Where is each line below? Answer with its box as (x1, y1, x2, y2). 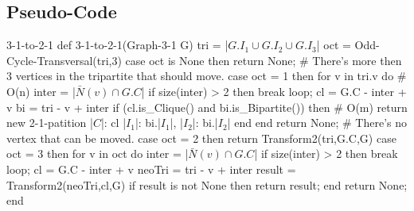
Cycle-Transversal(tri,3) (6, 52, 122, 68)
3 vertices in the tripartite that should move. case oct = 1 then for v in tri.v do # (6, 67, 407, 84)
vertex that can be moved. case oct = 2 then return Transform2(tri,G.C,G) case (6, 129, 396, 146)
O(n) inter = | (6, 82, 76, 99)
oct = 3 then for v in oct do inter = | (6, 145, 189, 162)
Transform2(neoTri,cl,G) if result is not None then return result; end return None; (6, 176, 408, 193)
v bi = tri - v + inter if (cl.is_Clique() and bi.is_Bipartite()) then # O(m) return (6, 98, 408, 115)
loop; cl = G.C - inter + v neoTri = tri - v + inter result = (6, 160, 296, 177)
